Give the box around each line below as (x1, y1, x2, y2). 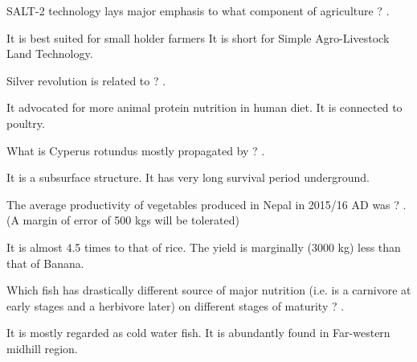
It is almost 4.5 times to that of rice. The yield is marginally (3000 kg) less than (6, 238, 401, 255)
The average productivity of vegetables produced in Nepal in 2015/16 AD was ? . (6, 195, 407, 212)
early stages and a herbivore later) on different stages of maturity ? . (6, 297, 345, 314)
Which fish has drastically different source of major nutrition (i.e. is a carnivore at (6, 282, 411, 298)
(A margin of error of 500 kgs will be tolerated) (6, 212, 239, 228)
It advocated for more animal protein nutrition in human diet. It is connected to (6, 99, 403, 116)
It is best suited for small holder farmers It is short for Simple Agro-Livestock (6, 29, 390, 46)
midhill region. (6, 339, 78, 356)
